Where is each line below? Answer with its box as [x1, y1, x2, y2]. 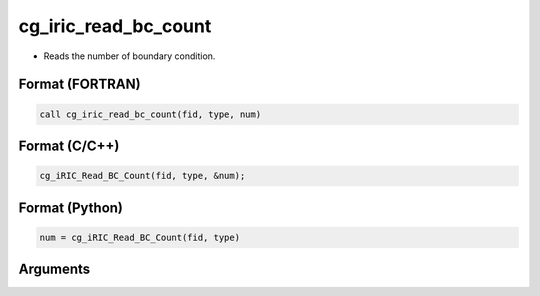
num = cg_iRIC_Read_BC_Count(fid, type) [39, 231, 240, 243]
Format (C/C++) [18, 137, 120, 154]
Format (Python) [18, 199, 124, 216]
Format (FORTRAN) [18, 76, 141, 93]
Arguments [18, 261, 91, 278]
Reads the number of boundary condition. [43, 50, 216, 62]
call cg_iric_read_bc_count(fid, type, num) [39, 108, 262, 120]
